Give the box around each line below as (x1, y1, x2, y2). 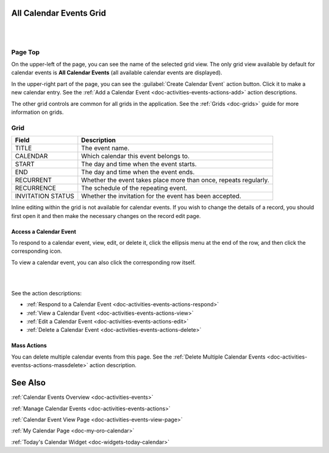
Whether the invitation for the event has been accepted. (81, 192, 242, 200)
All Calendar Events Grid (11, 8, 107, 18)
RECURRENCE (15, 184, 56, 192)
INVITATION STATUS (15, 192, 74, 200)
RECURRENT (15, 176, 52, 184)
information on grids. (11, 108, 64, 116)
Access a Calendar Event (11, 228, 76, 235)
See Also (11, 377, 46, 388)
